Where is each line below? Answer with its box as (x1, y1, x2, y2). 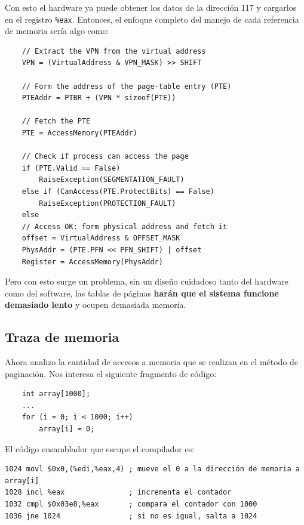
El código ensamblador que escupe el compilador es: (5, 442, 195, 455)
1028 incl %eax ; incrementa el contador (5, 488, 232, 497)
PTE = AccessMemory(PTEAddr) (22, 129, 137, 137)
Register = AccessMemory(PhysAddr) (22, 257, 163, 266)
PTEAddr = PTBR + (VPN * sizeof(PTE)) (22, 94, 176, 103)
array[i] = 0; (39, 425, 95, 434)
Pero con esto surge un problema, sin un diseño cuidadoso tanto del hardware (5, 275, 288, 288)
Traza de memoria (5, 328, 119, 346)
